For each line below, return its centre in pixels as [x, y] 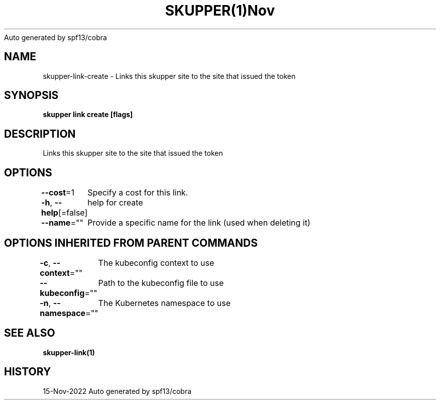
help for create [115, 203]
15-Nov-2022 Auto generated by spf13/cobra [117, 391]
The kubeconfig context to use [156, 263]
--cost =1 [58, 193]
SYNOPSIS [31, 95]
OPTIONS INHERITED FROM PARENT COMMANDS [131, 243]
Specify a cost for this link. [138, 193]
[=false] [73, 213]
